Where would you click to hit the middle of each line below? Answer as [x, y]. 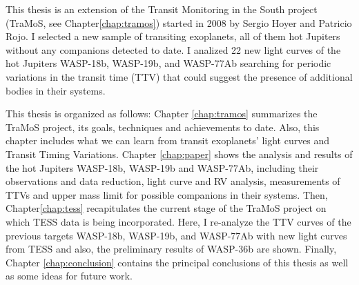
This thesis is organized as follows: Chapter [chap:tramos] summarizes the [162, 114]
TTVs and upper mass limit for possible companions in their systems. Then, [167, 194]
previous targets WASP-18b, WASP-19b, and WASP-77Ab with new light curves [176, 235]
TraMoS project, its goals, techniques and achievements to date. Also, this [163, 127]
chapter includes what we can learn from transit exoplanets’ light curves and [168, 140]
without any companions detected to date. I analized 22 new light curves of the [173, 49]
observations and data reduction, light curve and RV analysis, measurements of [173, 181]
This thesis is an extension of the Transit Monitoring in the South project [162, 9]
